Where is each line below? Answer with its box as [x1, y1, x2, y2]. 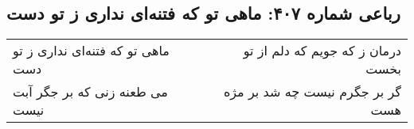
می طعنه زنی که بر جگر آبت [13, 82, 168, 101]
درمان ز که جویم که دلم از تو [243, 41, 401, 60]
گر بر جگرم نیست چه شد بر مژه [223, 82, 401, 101]
